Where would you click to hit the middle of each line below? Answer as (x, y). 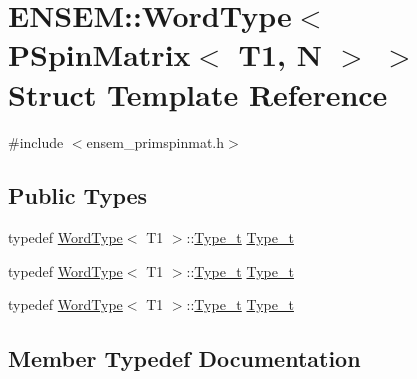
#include (36, 141)
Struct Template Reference (198, 93)
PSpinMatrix (99, 54)
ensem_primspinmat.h (155, 141)
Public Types (78, 195)
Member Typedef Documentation (184, 358)
